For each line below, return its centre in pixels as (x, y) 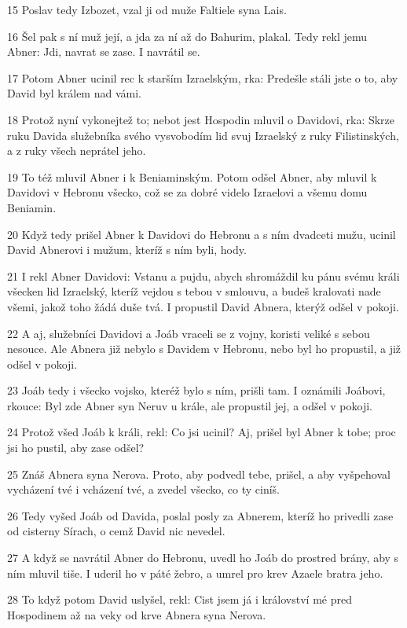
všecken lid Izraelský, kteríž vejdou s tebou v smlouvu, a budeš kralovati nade (194, 291)
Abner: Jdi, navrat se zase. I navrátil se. (104, 51)
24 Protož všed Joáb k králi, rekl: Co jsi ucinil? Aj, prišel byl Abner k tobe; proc (202, 432)
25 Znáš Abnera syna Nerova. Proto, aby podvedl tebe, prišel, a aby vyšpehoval (199, 474)
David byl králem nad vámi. (74, 93)
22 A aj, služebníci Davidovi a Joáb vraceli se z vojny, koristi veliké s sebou (189, 333)
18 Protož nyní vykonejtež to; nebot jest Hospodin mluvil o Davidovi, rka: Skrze (201, 119)
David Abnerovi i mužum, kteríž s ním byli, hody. (127, 250)
